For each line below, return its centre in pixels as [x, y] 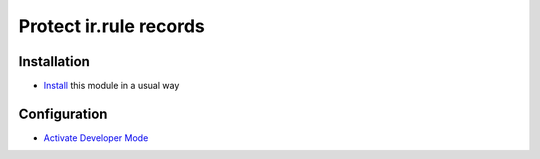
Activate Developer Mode [96, 137]
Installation [54, 61]
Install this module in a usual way [111, 86]
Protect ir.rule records [111, 26]
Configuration [63, 113]
